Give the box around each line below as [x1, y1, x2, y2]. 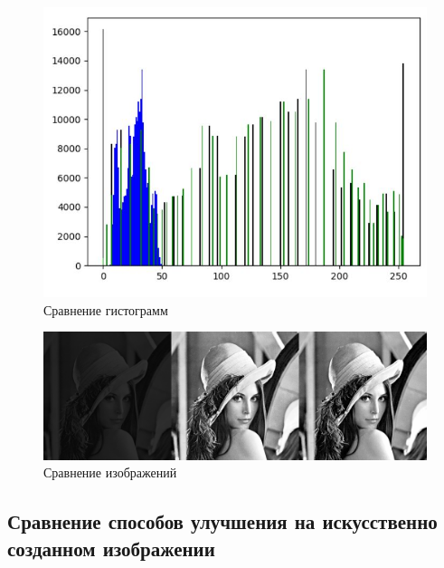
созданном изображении [7, 534, 215, 562]
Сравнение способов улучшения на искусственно [7, 507, 438, 535]
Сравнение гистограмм [43, 300, 168, 319]
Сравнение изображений [43, 463, 177, 482]
